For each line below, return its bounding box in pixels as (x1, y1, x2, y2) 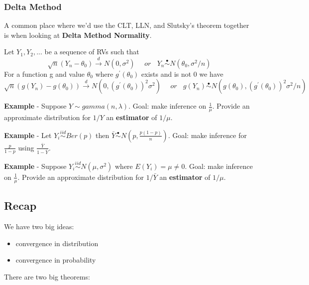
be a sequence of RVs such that (44, 46, 139, 57)
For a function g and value (4, 68, 85, 79)
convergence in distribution (15, 238, 99, 248)
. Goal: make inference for (168, 130, 247, 140)
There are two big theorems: (4, 271, 90, 282)
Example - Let (4, 130, 52, 140)
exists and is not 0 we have (141, 68, 223, 79)
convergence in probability (15, 255, 96, 265)
